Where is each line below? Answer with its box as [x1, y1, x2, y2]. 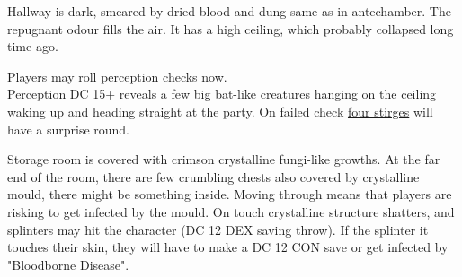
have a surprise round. [7, 119, 130, 138]
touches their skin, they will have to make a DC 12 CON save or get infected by [7, 238, 449, 256]
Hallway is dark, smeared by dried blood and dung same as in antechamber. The [7, 2, 451, 20]
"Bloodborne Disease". [7, 255, 129, 273]
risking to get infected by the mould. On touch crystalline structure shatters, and [7, 202, 455, 221]
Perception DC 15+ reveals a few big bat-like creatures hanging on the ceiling [7, 84, 437, 103]
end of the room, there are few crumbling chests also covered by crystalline [7, 167, 420, 186]
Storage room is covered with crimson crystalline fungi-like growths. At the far [7, 150, 440, 169]
